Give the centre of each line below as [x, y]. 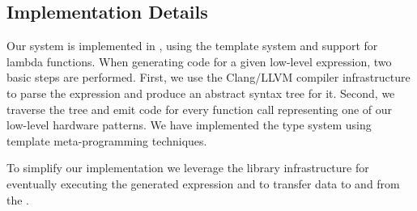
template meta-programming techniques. [107, 140]
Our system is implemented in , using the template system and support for [192, 46]
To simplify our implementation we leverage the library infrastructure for [188, 168]
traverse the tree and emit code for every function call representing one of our [200, 109]
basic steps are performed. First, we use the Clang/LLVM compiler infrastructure [208, 77]
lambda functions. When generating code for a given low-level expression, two [199, 61]
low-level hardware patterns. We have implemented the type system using [189, 125]
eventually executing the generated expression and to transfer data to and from [203, 183]
